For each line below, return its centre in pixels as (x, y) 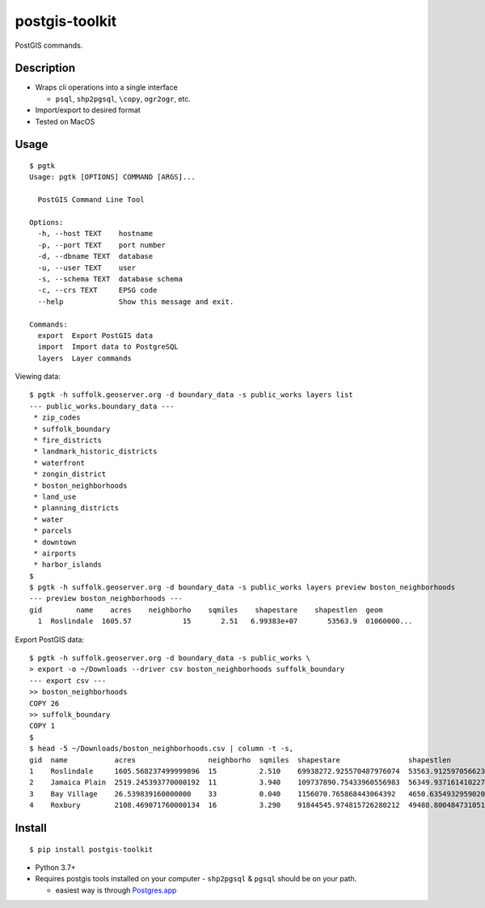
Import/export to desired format (88, 110)
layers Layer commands (85, 358)
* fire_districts (68, 440)
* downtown (55, 542)
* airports (55, 553)
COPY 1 (42, 726)
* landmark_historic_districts (95, 452)
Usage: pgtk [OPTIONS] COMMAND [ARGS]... (112, 177)
